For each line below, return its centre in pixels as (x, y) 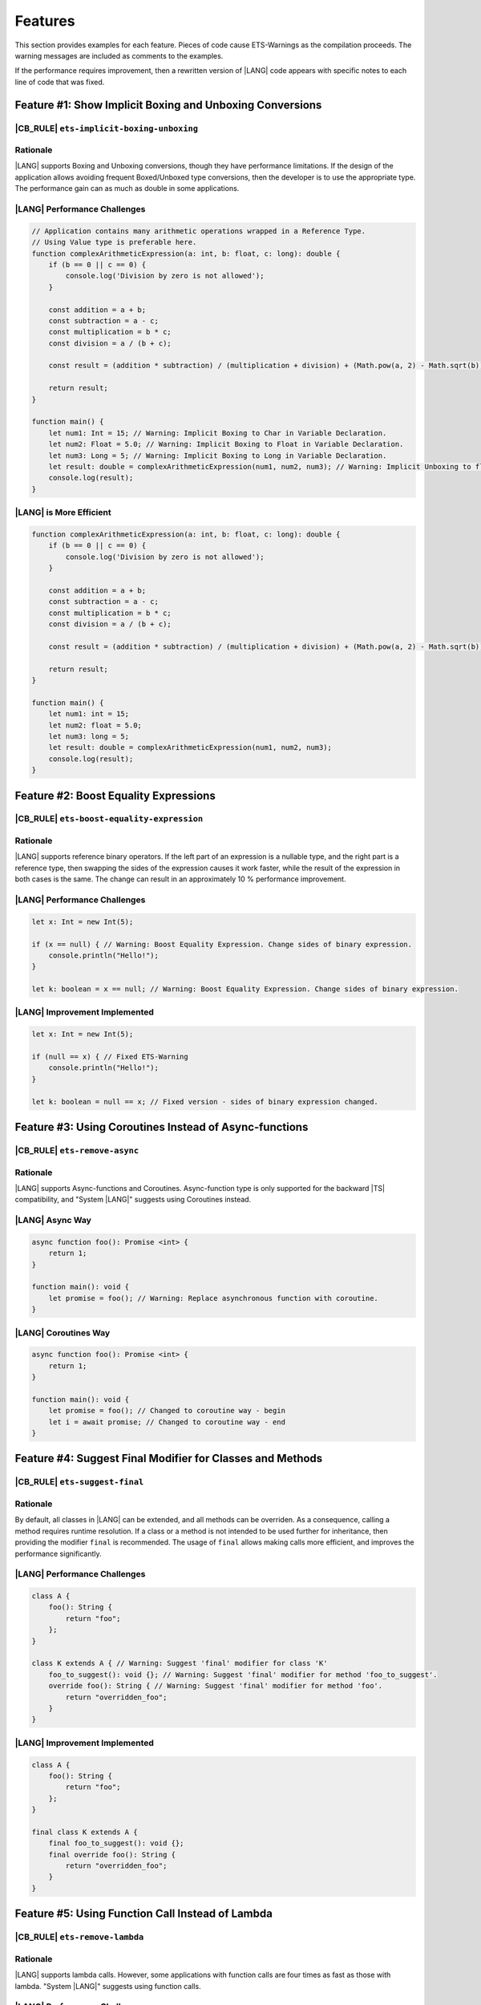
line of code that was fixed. (60, 82)
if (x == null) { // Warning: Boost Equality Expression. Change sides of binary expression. (222, 944)
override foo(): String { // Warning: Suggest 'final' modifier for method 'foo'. (216, 1686)
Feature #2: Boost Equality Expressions (115, 795)
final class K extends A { (85, 1832)
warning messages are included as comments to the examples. (119, 55)
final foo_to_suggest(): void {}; (116, 1843)
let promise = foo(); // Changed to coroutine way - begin (167, 1411)
